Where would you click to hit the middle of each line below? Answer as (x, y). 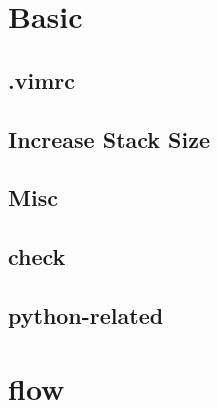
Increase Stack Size (109, 138)
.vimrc (41, 79)
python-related (86, 314)
